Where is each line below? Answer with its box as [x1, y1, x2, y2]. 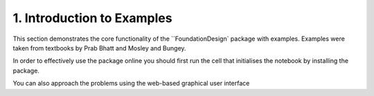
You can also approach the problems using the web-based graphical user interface [12, 79, 250, 88]
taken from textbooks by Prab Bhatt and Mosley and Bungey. [12, 44, 186, 52]
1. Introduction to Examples [12, 10, 172, 26]
